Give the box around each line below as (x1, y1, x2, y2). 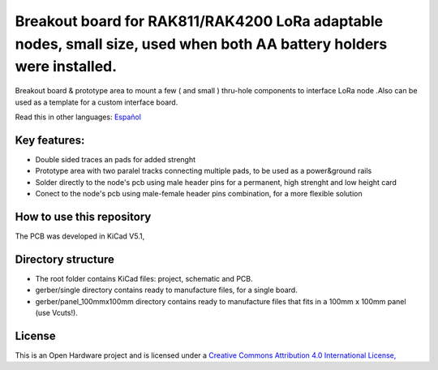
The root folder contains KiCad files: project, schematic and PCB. (35, 273, 253, 283)
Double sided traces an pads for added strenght (35, 154, 196, 164)
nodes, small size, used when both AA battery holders (15, 35, 388, 53)
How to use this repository (15, 209, 152, 223)
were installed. (15, 58, 118, 76)
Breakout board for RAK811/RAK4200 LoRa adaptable (15, 12, 384, 30)
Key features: (15, 133, 85, 147)
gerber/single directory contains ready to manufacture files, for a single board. (35, 285, 298, 295)
